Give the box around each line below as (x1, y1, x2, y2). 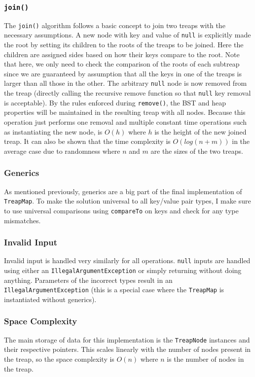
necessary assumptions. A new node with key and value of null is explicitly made (4, 30, 251, 40)
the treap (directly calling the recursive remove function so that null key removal (4, 88, 251, 98)
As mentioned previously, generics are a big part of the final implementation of (4, 186, 242, 196)
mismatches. (4, 215, 41, 225)
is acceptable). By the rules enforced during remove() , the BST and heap (4, 97, 226, 107)
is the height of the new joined (154, 126, 247, 137)
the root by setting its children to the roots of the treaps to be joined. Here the (4, 39, 244, 50)
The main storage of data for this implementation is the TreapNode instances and (4, 334, 250, 344)
